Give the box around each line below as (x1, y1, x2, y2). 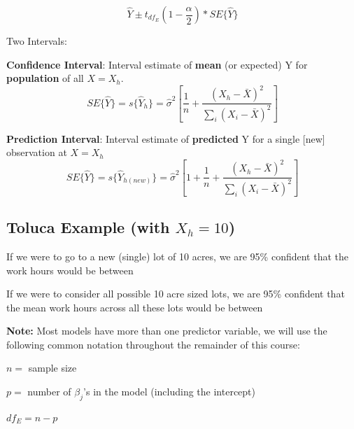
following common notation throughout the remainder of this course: (6, 337, 300, 351)
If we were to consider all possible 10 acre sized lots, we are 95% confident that (6, 286, 345, 301)
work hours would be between (6, 262, 134, 277)
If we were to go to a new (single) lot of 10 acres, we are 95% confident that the (6, 248, 349, 263)
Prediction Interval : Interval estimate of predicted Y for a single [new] (6, 131, 325, 146)
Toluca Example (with (6, 216, 170, 238)
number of (27, 384, 71, 399)
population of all (6, 71, 84, 85)
